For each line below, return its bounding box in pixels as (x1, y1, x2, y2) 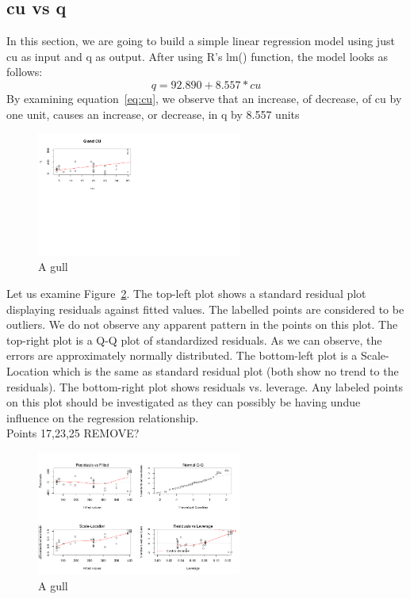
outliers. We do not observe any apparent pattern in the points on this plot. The (6, 316, 398, 333)
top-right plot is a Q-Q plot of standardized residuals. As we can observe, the (6, 331, 382, 348)
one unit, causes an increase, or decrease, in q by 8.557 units (6, 105, 300, 122)
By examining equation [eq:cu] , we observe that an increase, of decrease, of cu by (6, 90, 402, 106)
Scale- (360, 347, 389, 364)
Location (6, 362, 49, 379)
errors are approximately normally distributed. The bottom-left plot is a (6, 347, 358, 364)
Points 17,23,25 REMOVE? (6, 425, 140, 441)
